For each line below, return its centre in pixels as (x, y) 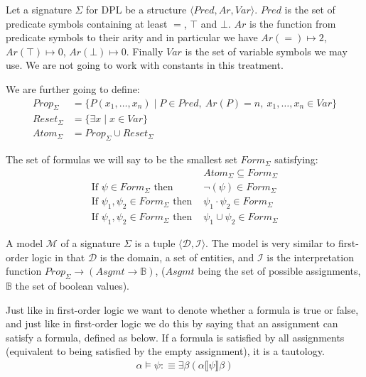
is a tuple (155, 243)
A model (25, 243)
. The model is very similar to (270, 243)
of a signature (91, 243)
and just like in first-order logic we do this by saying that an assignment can (172, 323)
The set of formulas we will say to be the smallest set (122, 159)
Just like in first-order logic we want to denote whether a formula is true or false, (182, 309)
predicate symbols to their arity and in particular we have (132, 37)
